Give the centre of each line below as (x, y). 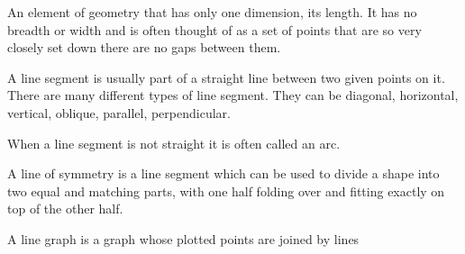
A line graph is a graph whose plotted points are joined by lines (183, 238)
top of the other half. (65, 209)
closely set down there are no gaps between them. (144, 47)
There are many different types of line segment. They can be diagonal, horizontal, (233, 95)
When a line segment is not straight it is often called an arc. (174, 143)
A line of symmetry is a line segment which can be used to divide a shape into (223, 173)
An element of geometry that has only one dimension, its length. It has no (212, 12)
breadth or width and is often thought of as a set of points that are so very (214, 29)
